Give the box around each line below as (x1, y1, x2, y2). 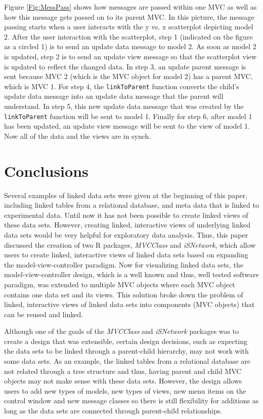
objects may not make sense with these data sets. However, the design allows (4, 375, 242, 386)
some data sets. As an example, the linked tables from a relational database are (4, 356, 251, 366)
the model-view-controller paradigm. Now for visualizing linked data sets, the (4, 259, 243, 270)
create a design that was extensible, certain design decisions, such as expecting (4, 335, 247, 346)
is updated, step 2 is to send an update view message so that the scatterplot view (4, 51, 257, 61)
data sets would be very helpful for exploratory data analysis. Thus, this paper (4, 229, 248, 240)
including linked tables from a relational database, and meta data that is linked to (4, 200, 259, 210)
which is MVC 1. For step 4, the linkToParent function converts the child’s (4, 81, 239, 91)
